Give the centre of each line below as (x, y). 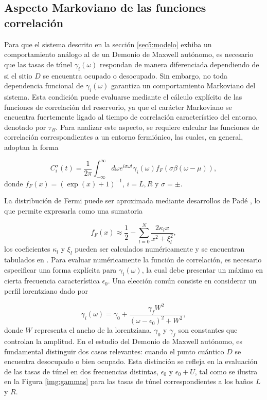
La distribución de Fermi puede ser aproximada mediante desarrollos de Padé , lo (132, 201)
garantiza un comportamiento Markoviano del (183, 85)
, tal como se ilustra (226, 371)
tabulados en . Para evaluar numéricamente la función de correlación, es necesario (133, 259)
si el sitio (18, 75)
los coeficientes (27, 249)
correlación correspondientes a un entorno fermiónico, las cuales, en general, (124, 137)
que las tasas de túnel (38, 64)
